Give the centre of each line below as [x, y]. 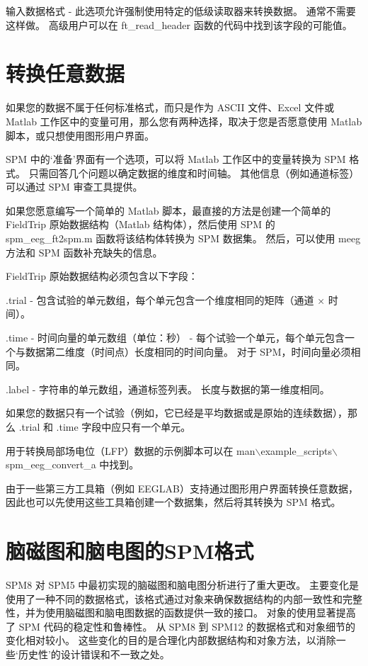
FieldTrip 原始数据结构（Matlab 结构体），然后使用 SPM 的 [140, 224]
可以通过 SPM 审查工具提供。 [74, 187]
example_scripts [297, 450]
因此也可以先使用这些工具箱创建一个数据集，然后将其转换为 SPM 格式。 [173, 502]
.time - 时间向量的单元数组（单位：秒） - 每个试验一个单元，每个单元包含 [176, 338]
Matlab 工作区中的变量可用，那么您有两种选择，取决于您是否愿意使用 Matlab [184, 121]
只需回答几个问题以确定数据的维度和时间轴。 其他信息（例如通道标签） [194, 173]
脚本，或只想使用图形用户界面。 [80, 135]
